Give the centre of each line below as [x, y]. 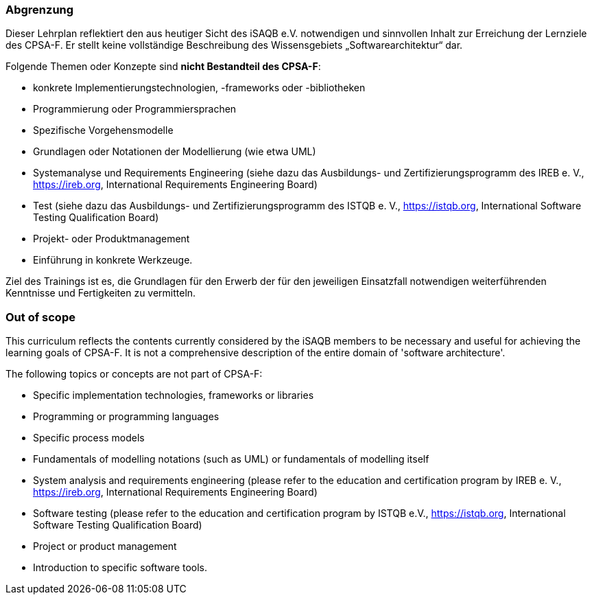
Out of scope [40, 317]
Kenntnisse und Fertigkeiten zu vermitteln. [101, 293]
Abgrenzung [40, 10]
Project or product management [105, 546]
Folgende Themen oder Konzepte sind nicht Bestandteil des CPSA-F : [163, 67]
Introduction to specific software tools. [120, 568]
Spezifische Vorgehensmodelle [103, 130]
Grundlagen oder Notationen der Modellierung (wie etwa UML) [175, 152]
